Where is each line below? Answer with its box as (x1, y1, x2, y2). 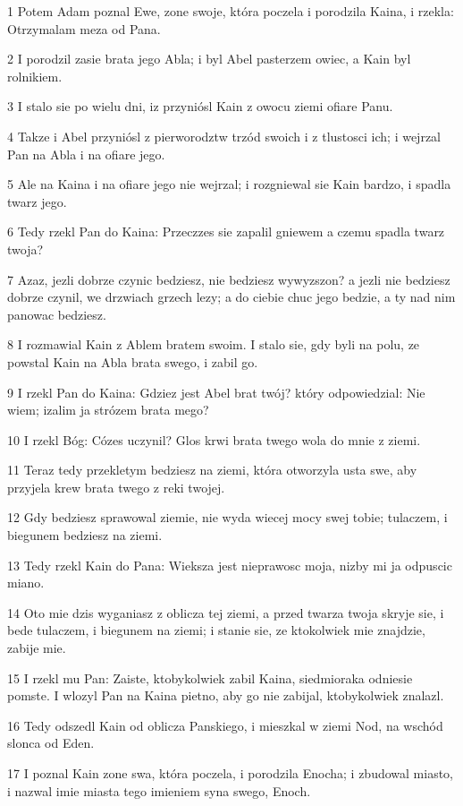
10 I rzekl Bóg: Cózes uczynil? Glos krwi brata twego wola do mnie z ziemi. (7, 430, 421, 449)
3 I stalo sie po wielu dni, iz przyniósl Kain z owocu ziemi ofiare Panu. (7, 97, 393, 116)
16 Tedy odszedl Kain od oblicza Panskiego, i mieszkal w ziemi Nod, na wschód (7, 716, 443, 734)
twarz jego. (7, 192, 67, 210)
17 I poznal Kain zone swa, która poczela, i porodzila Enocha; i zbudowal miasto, (7, 764, 453, 782)
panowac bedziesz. (7, 304, 106, 323)
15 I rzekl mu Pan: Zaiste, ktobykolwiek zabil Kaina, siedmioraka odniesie (7, 668, 413, 687)
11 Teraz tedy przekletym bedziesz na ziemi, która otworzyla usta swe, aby (7, 460, 417, 479)
